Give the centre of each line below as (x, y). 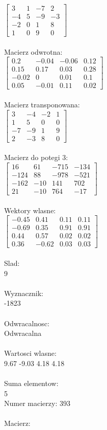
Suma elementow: (31, 383)
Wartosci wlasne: (30, 353)
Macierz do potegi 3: (36, 157)
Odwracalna (23, 333)
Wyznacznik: (24, 293)
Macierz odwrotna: (33, 51)
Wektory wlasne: (30, 210)
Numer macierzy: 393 (37, 403)
